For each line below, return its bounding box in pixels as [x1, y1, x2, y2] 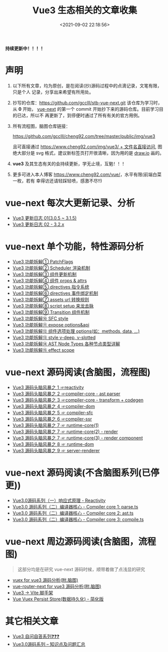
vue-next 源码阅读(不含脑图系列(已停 [5, 467, 160, 478]
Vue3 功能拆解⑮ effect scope [12, 347, 75, 353]
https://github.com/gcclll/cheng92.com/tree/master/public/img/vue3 [12, 133, 155, 139]
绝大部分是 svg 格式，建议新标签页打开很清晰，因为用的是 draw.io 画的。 [12, 150, 164, 156]
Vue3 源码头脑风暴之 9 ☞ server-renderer [12, 447, 100, 453]
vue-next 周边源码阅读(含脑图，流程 [5, 536, 156, 547]
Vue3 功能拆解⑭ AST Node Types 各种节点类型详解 [12, 341, 120, 347]
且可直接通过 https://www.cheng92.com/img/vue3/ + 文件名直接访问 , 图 [12, 144, 162, 150]
